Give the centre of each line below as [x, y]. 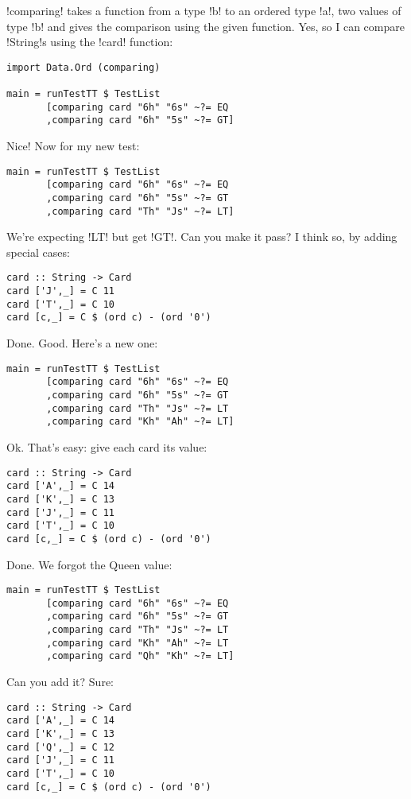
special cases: [38, 252]
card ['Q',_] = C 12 [61, 747]
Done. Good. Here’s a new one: [82, 343]
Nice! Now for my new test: [73, 146]
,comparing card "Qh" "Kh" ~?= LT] [140, 656]
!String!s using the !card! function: [90, 42]
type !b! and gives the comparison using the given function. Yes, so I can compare [205, 26]
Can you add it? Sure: [60, 682]
